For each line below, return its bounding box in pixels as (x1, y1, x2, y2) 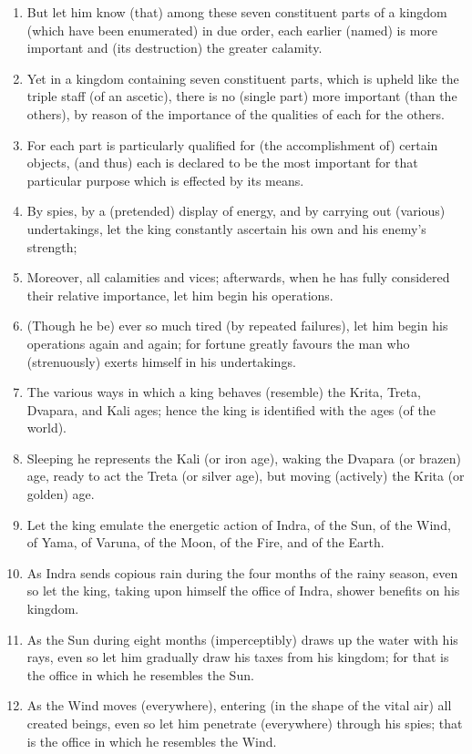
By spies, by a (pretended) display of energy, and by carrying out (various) (26, 201, 446, 220)
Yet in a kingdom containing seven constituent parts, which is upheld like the (26, 68, 459, 87)
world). (26, 418, 67, 437)
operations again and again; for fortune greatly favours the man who (26, 333, 410, 352)
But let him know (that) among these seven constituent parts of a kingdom (26, 3, 447, 21)
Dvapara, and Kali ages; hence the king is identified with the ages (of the (26, 400, 436, 419)
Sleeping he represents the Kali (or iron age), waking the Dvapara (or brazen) (26, 448, 462, 467)
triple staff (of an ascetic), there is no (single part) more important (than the (26, 87, 457, 106)
